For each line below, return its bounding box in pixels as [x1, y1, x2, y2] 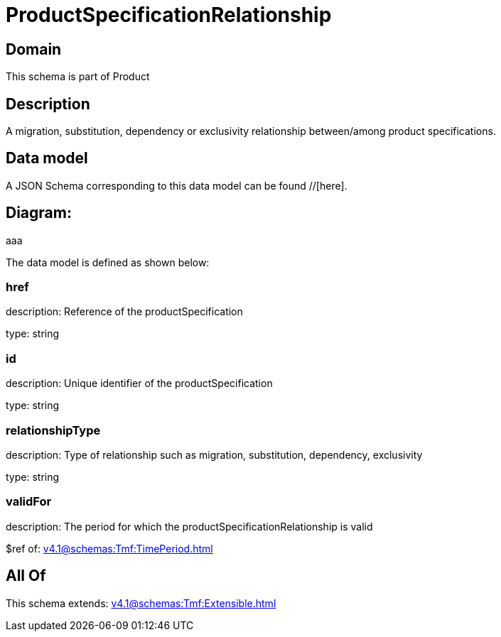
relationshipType [6, 423, 101, 437]
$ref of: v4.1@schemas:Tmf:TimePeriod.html [6, 542, 213, 555]
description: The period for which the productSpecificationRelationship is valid [6, 520, 373, 533]
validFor [6, 494, 52, 509]
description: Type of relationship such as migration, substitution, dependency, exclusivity [6, 448, 423, 461]
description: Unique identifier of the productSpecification [6, 377, 273, 390]
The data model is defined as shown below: [6, 256, 210, 268]
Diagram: [6, 204, 72, 222]
